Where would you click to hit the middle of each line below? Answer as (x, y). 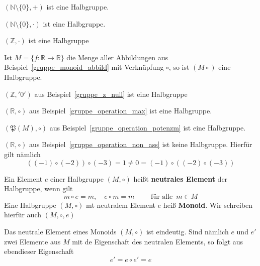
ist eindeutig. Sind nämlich (187, 231)
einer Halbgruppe (77, 178)
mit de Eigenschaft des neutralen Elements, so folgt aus (158, 241)
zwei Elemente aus (32, 241)
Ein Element (23, 178)
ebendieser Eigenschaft (39, 251)
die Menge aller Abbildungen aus (117, 57)
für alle (162, 196)
